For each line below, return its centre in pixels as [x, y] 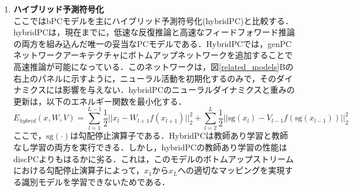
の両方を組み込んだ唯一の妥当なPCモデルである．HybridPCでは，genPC [152, 43]
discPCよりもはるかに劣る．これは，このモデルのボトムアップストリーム [154, 158]
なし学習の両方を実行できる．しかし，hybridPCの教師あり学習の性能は [150, 147]
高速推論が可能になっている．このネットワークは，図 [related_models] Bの [153, 66]
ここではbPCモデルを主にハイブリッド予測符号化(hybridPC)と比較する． [153, 20]
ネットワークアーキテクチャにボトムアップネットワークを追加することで [153, 55]
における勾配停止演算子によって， [79, 170]
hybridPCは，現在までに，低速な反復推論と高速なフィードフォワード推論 [154, 32]
